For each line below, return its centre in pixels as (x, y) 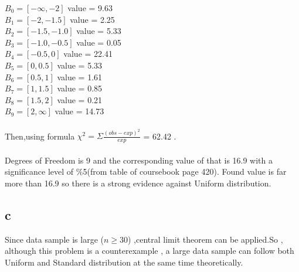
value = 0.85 (80, 88)
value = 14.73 (79, 111)
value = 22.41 (88, 54)
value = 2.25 (92, 19)
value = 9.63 (90, 8)
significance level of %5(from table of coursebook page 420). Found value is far (146, 171)
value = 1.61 (80, 76)
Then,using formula (40, 136)
